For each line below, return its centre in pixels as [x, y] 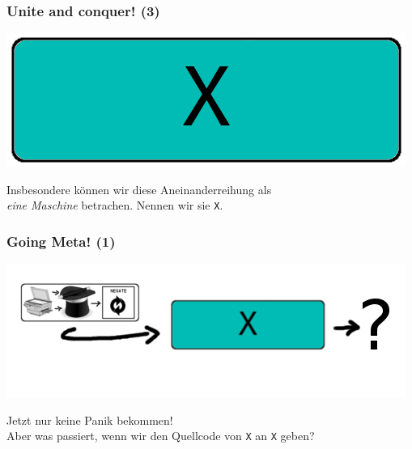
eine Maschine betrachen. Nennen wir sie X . [115, 205]
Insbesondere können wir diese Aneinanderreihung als [139, 189]
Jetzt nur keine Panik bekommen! [90, 419]
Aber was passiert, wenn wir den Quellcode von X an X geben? [161, 436]
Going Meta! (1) [61, 241]
